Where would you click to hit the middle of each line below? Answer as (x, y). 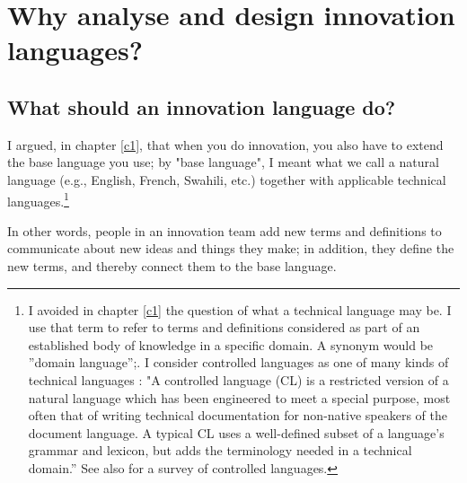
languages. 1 (38, 199)
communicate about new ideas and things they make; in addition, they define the (231, 248)
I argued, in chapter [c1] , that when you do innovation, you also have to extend (225, 144)
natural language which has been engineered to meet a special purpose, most (239, 397)
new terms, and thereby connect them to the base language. (172, 265)
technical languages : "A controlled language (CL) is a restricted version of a (238, 379)
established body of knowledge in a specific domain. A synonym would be (231, 344)
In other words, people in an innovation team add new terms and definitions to (225, 230)
